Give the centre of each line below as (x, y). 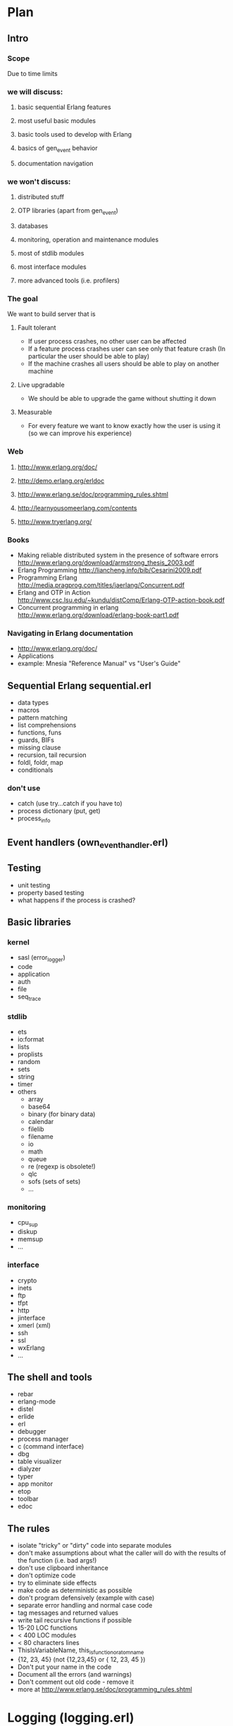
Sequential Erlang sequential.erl (79, 686)
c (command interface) (51, 1446)
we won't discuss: (39, 182)
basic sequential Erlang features (64, 107)
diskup (27, 1232)
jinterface (31, 1318)
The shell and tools (50, 1377)
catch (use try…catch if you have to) (70, 803)
